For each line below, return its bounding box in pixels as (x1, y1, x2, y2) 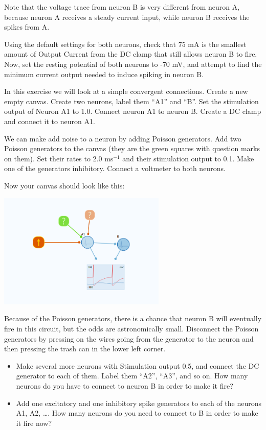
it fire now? (16, 417, 52, 428)
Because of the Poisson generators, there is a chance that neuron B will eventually (4, 313, 262, 324)
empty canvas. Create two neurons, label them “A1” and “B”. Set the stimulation (4, 95, 259, 106)
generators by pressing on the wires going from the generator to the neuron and (4, 333, 254, 344)
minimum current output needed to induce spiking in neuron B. (4, 68, 204, 79)
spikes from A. (4, 21, 50, 32)
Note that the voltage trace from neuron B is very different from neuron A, (4, 2, 240, 12)
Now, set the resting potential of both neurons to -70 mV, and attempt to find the (4, 58, 262, 69)
